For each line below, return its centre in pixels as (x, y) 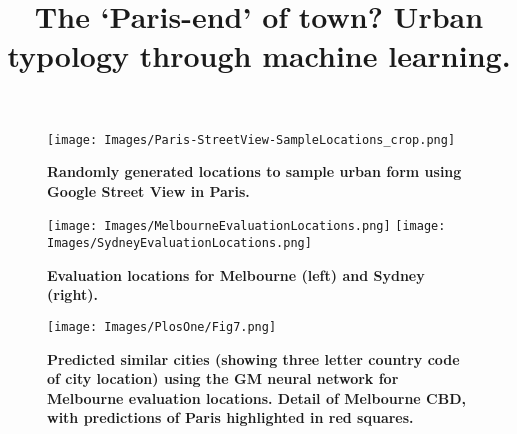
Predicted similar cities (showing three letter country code (253, 358)
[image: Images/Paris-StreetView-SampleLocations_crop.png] (251, 139)
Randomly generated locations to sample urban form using (254, 171)
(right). (72, 294)
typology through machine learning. (259, 55)
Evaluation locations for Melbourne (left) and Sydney (236, 274)
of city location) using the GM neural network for (223, 378)
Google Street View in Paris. (148, 190)
